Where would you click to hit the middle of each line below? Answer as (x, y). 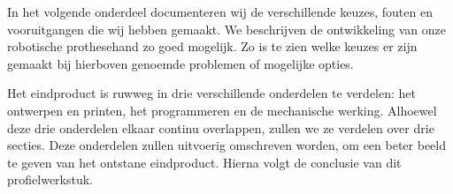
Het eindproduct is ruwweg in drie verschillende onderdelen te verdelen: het (211, 93)
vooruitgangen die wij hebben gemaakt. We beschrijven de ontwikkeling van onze (227, 29)
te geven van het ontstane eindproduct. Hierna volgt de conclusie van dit (204, 162)
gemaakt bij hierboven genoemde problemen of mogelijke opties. (180, 63)
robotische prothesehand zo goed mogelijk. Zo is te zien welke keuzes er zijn (212, 46)
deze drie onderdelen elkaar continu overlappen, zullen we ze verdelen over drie (221, 127)
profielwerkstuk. (50, 179)
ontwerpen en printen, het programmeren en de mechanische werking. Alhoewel (222, 110)
